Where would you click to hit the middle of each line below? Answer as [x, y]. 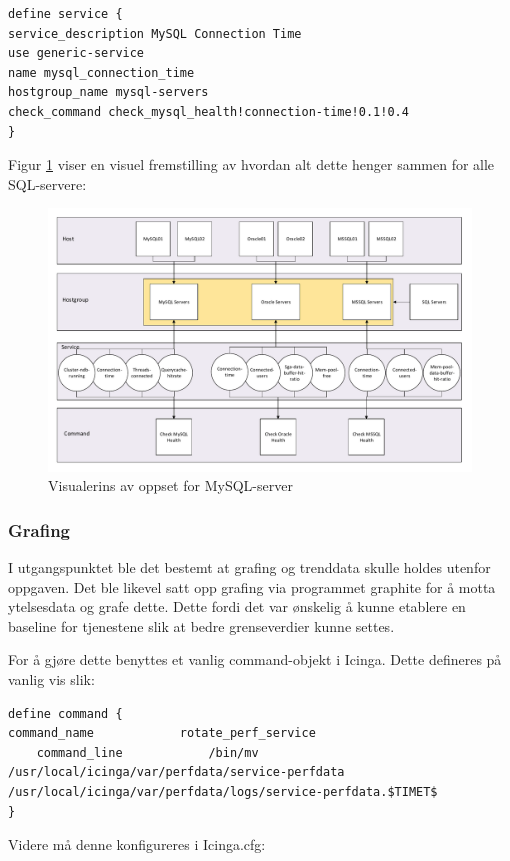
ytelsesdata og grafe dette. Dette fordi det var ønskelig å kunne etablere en [237, 606]
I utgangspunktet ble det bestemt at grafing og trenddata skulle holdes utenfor [249, 567]
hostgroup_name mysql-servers [108, 92]
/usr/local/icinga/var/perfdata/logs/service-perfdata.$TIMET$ [223, 792]
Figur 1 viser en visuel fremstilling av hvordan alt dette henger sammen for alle [251, 164]
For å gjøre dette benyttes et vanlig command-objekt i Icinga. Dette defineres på [255, 659]
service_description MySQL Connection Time [155, 33]
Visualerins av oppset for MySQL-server [170, 485]
